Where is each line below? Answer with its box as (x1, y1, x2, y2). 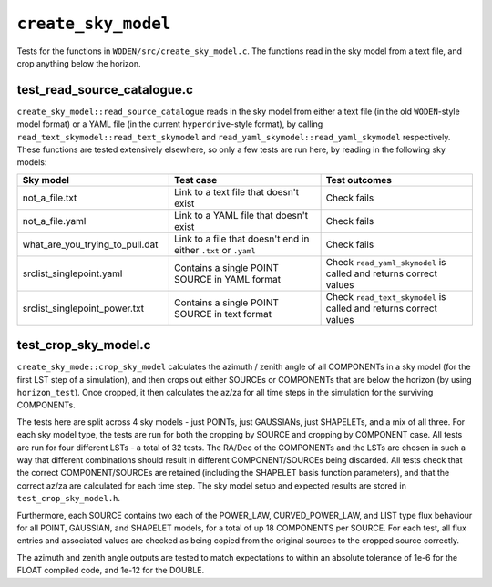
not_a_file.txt (22, 191, 77, 204)
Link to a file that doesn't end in (174, 232, 310, 245)
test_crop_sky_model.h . (16, 493, 121, 504)
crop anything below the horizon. (16, 57, 141, 68)
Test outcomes (325, 173, 392, 186)
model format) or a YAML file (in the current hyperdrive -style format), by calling (16, 118, 323, 129)
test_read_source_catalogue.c (16, 82, 193, 98)
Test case (174, 173, 218, 186)
